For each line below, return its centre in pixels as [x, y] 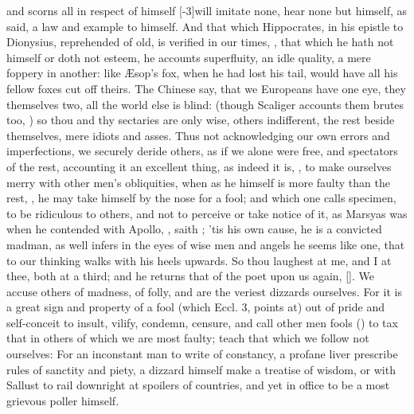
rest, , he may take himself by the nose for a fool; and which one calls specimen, [201, 198]
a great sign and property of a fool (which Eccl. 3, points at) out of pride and [195, 307]
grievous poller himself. [63, 400]
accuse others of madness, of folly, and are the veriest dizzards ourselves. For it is [204, 291]
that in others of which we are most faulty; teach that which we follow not [188, 338]
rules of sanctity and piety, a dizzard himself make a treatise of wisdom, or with [201, 369]
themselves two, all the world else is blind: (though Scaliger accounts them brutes [205, 104]
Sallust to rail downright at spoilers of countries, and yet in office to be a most [198, 385]
